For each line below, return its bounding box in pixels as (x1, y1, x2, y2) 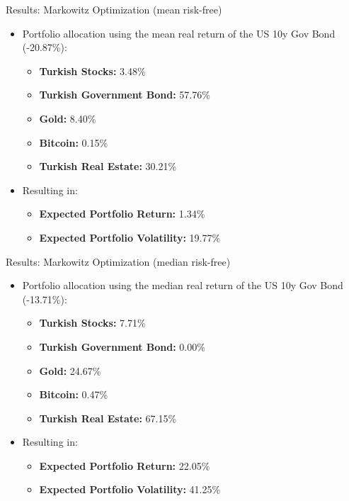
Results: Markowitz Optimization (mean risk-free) (6, 2, 222, 16)
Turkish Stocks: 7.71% (39, 315, 146, 330)
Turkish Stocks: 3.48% (39, 63, 146, 78)
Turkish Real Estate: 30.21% (39, 159, 177, 174)
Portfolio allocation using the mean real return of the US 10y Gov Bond (22, 26, 336, 40)
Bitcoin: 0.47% (39, 387, 108, 402)
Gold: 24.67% (39, 363, 101, 378)
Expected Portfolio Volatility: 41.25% (39, 482, 221, 497)
